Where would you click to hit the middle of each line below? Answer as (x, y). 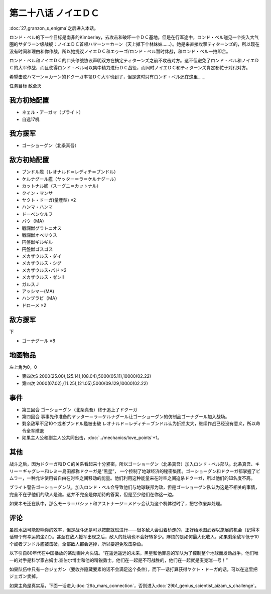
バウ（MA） (34, 221)
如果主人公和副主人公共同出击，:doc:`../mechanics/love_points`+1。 (92, 438)
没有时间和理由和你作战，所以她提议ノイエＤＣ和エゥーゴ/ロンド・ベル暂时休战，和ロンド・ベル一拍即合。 (120, 51)
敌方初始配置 (29, 160)
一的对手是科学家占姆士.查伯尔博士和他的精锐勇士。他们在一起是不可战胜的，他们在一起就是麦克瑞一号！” (119, 560)
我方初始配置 (29, 100)
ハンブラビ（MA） (41, 298)
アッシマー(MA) (38, 291)
